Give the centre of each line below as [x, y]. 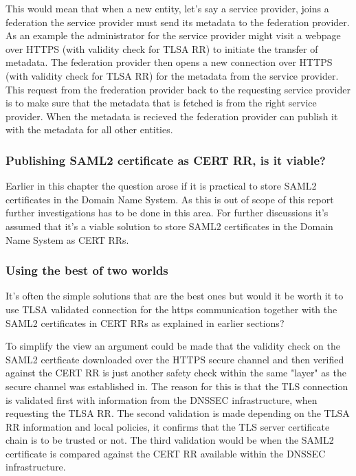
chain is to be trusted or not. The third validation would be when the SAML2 [170, 440]
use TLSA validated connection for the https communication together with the [171, 309]
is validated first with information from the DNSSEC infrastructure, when [162, 399]
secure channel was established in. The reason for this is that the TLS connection [177, 386]
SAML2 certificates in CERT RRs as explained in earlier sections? [145, 322]
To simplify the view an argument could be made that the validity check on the [173, 346]
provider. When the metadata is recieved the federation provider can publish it [172, 116]
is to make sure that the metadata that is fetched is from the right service [161, 103]
